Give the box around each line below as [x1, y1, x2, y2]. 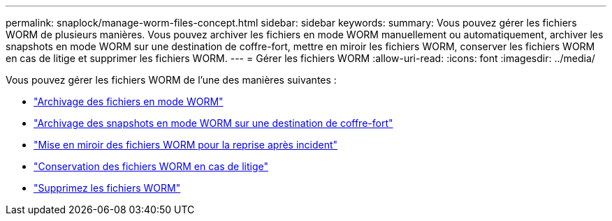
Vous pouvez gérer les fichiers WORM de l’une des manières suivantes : [6, 74, 337, 86]
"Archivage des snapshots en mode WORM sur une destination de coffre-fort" [34, 117, 393, 129]
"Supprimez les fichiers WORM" [34, 182, 181, 194]
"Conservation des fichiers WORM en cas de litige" [34, 160, 269, 172]
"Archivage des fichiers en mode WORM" [34, 96, 224, 107]
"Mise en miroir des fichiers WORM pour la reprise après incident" [34, 139, 338, 151]
